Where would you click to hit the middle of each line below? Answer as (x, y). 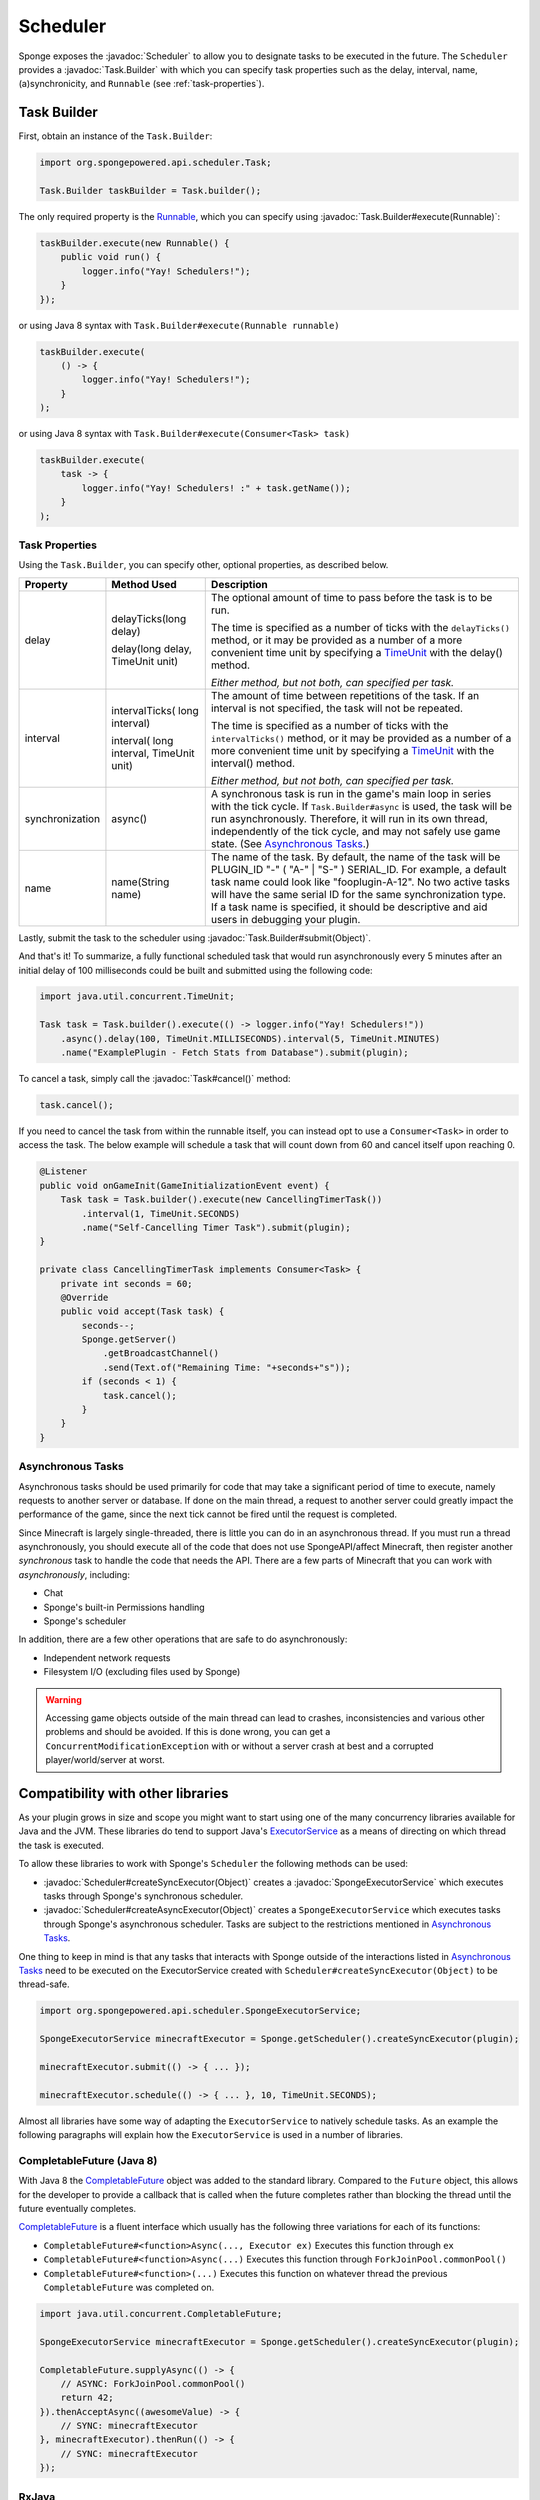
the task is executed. (61, 1845)
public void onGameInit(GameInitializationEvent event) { (184, 1185)
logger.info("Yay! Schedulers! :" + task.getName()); (216, 488)
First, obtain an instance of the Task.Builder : (115, 136)
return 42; (87, 2398)
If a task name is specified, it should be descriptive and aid (349, 907)
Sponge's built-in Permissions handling (124, 1607)
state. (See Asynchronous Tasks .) (290, 843)
